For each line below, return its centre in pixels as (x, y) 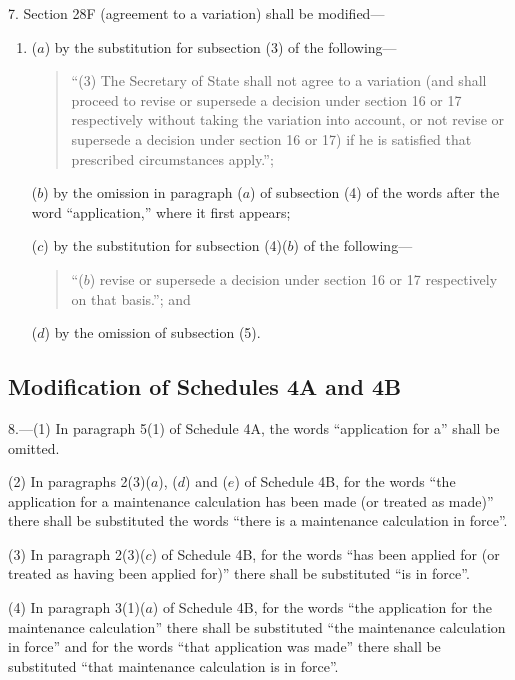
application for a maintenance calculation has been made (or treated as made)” (251, 500)
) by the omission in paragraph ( (143, 192)
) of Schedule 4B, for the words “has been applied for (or (325, 553)
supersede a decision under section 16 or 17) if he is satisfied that (271, 138)
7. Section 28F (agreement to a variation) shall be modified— (196, 13)
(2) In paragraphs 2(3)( (79, 481)
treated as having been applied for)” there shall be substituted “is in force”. (239, 573)
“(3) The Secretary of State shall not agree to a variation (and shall (279, 80)
